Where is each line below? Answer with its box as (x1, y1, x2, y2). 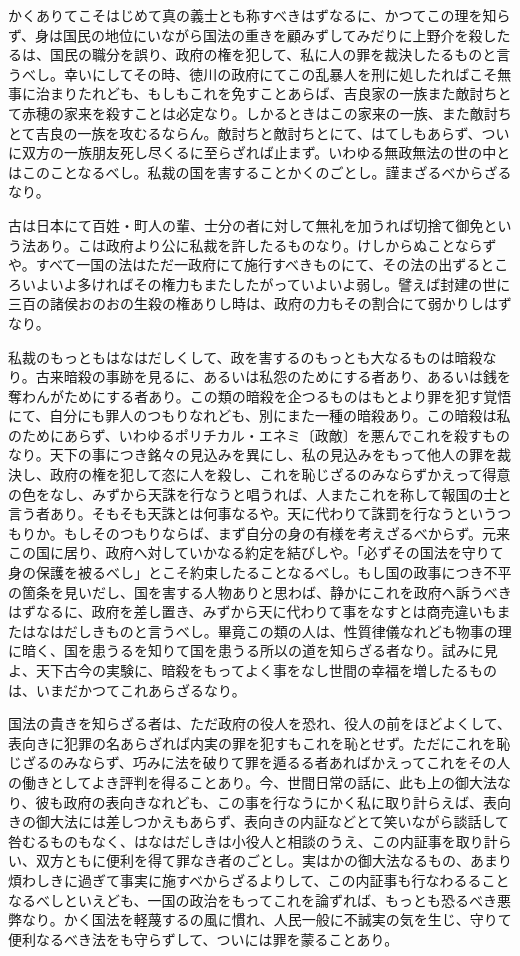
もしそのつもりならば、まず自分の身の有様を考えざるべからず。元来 (63, 522, 511, 543)
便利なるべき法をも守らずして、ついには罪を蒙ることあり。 (8, 928, 399, 949)
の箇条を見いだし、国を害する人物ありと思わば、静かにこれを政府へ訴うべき (8, 581, 512, 602)
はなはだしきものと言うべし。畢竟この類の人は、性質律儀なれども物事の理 (21, 620, 512, 641)
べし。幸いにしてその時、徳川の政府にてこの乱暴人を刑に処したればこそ (21, 63, 498, 84)
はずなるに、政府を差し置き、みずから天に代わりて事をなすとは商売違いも (8, 601, 497, 622)
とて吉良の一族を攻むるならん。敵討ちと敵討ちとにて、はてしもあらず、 (8, 122, 482, 143)
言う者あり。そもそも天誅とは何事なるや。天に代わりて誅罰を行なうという (8, 503, 498, 524)
